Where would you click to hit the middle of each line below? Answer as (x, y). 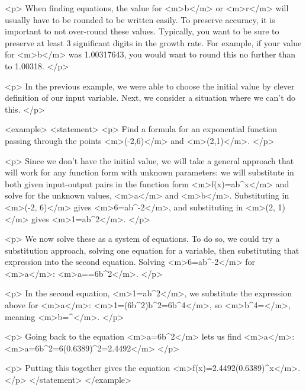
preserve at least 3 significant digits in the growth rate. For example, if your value (153, 42)
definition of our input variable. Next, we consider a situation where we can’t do (150, 97)
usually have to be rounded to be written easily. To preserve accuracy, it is (140, 19)
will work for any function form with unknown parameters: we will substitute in (149, 172)
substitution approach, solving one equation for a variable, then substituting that (152, 250)
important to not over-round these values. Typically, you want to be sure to (142, 31)
